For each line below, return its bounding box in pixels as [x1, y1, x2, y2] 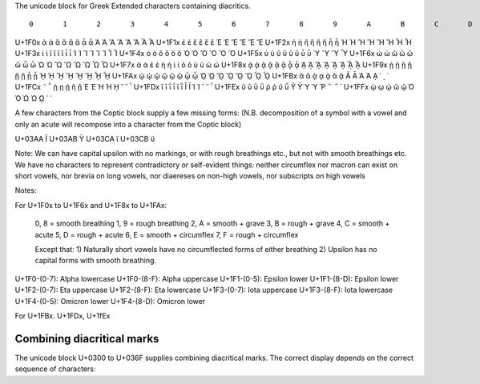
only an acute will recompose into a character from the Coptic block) [14, 119, 242, 129]
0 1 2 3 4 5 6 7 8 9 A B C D [29, 20, 473, 29]
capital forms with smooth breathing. [34, 256, 156, 266]
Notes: [14, 186, 37, 195]
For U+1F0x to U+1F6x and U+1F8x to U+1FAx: [14, 200, 167, 210]
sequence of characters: [14, 364, 96, 374]
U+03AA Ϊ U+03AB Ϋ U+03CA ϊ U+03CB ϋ [14, 134, 155, 143]
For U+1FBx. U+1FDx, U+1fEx [14, 310, 111, 320]
